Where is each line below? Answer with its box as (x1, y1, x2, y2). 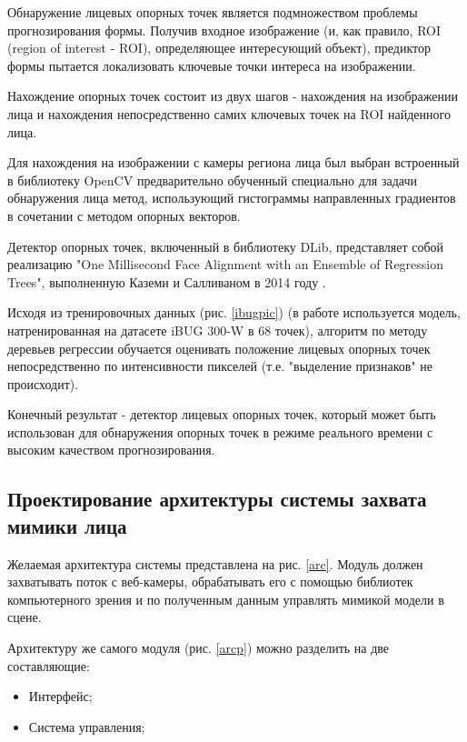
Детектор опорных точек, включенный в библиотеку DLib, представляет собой (7, 236, 444, 256)
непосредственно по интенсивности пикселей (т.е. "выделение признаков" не (7, 356, 433, 376)
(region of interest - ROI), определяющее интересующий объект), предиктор (7, 38, 431, 57)
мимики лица (7, 511, 127, 539)
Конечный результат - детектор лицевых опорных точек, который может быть (7, 405, 436, 424)
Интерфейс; (28, 687, 93, 706)
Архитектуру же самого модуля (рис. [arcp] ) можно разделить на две (7, 638, 390, 657)
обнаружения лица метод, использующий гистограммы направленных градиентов (7, 188, 456, 207)
